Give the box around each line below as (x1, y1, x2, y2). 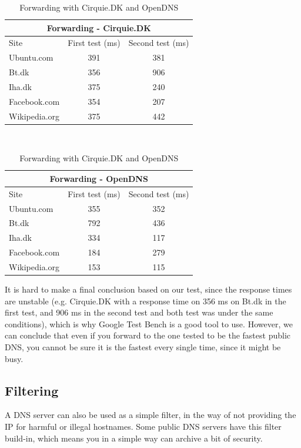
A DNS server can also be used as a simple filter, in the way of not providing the (5, 409, 296, 421)
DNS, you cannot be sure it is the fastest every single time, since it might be (5, 341, 281, 353)
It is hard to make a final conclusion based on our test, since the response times (5, 283, 292, 296)
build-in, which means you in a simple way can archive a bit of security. (5, 432, 263, 444)
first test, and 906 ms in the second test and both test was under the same (5, 306, 273, 318)
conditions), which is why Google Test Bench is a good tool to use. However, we (5, 317, 293, 330)
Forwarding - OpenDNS (49, 172, 148, 184)
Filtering (5, 381, 59, 399)
